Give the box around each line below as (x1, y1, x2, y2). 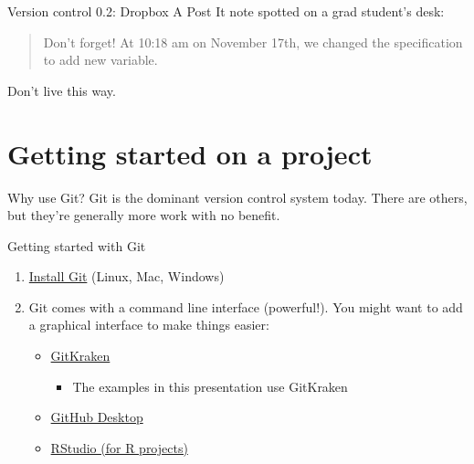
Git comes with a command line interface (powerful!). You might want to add (28, 297, 463, 316)
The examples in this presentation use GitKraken (72, 376, 348, 395)
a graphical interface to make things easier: (28, 315, 269, 334)
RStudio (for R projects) (50, 438, 188, 457)
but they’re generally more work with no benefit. (7, 206, 280, 225)
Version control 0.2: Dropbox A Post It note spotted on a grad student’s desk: (7, 2, 445, 20)
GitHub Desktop (50, 407, 143, 427)
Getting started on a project (7, 134, 373, 172)
